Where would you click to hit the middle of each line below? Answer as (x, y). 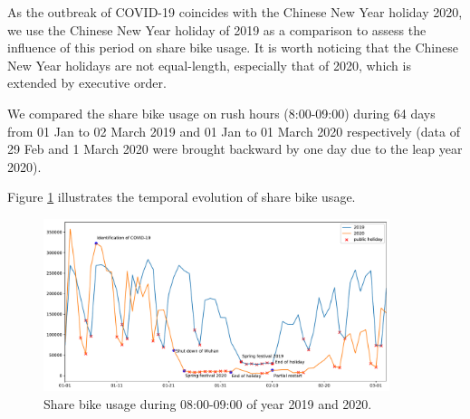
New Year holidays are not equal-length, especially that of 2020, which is (209, 65)
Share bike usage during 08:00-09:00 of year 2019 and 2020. (208, 403)
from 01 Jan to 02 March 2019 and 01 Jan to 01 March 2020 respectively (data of (234, 131)
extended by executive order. (87, 83)
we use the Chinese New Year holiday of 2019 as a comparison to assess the (217, 29)
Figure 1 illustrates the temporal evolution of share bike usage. (182, 197)
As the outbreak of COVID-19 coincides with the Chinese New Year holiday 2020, (235, 12)
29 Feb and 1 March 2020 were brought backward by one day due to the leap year (235, 149)
